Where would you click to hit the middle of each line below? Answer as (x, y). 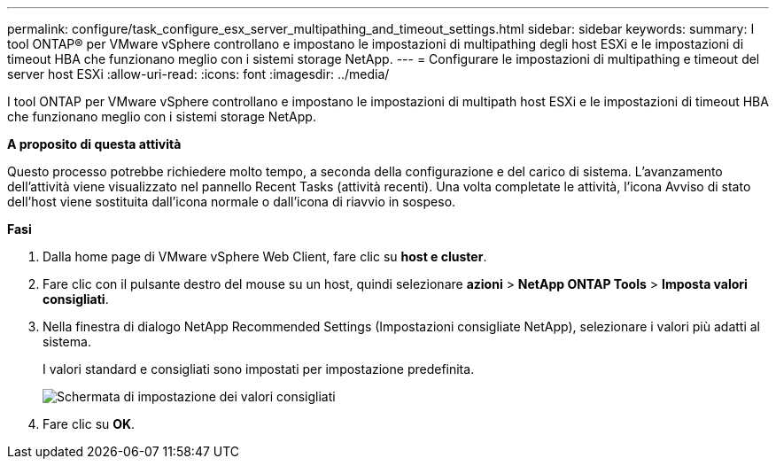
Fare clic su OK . (89, 424)
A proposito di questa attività (94, 144)
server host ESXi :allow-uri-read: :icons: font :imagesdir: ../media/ (198, 74)
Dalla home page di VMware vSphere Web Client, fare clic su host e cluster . (265, 256)
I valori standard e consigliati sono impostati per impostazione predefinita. (259, 369)
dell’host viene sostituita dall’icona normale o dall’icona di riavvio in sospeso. (232, 202)
